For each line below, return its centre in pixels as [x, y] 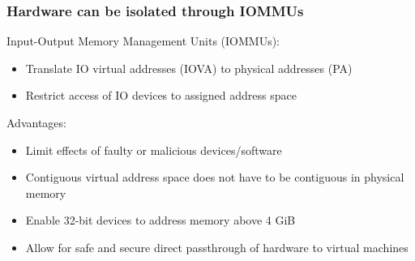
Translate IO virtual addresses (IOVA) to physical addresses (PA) [189, 68]
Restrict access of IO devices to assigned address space [161, 95]
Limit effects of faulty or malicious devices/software [154, 150]
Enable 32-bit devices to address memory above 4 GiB [160, 220]
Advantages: [36, 122]
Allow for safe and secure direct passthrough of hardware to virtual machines [217, 247]
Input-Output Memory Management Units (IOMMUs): [143, 41]
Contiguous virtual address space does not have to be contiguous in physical [215, 177]
